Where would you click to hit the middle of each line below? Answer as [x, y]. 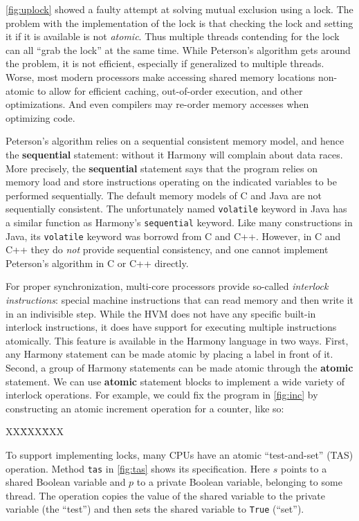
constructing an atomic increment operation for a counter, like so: [145, 408]
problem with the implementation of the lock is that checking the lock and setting [179, 22]
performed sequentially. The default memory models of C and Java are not [164, 195]
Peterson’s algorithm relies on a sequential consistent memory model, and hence [175, 141]
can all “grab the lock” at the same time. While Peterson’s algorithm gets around [178, 49]
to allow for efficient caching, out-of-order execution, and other [170, 90]
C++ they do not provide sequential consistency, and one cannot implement [167, 249]
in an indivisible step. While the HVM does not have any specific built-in [161, 313]
